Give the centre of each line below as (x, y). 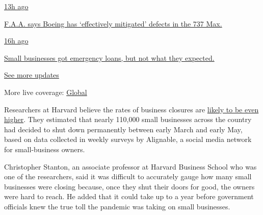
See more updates (32, 75)
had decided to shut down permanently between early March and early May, (123, 129)
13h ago (16, 6)
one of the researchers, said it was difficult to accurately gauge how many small (128, 176)
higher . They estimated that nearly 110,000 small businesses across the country (128, 119)
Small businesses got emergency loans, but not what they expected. (109, 57)
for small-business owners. (45, 149)
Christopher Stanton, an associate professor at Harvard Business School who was (130, 166)
